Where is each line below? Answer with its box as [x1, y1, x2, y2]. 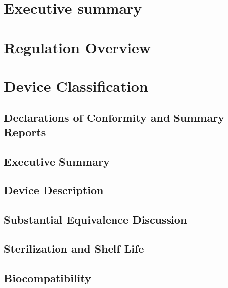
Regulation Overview [4, 37, 151, 57]
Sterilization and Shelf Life [4, 241, 144, 256]
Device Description [4, 182, 104, 198]
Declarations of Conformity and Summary [4, 110, 224, 125]
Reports [4, 124, 46, 139]
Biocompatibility [4, 270, 91, 285]
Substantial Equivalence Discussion [4, 212, 187, 227]
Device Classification [4, 75, 148, 96]
